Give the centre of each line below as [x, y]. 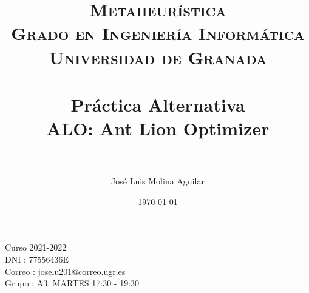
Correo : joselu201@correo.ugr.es [65, 271]
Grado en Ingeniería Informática [158, 33]
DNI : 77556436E [37, 259]
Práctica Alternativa [158, 104]
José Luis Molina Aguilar [158, 181]
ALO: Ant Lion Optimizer [158, 128]
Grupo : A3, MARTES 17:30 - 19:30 [72, 283]
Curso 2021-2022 [36, 247]
